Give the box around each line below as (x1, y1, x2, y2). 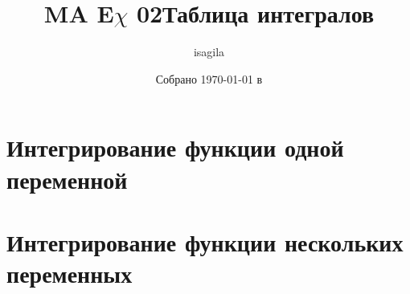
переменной (6, 162, 128, 195)
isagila (193, 43, 225, 60)
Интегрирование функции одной (6, 131, 344, 164)
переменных (6, 257, 133, 290)
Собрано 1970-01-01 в (155, 70, 263, 87)
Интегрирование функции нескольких (6, 225, 404, 258)
